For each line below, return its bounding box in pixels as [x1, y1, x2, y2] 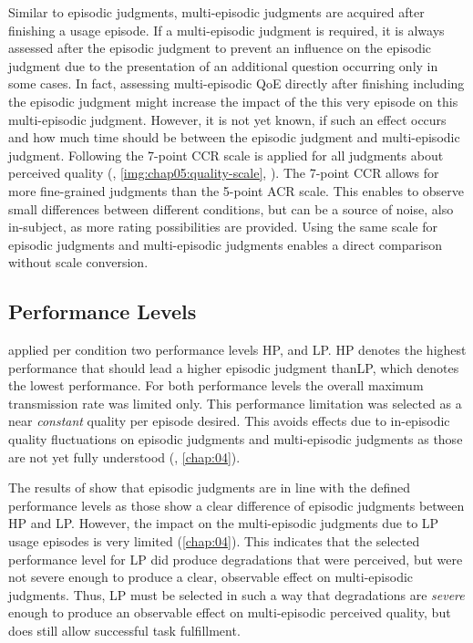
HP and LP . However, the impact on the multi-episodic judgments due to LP [8, 513, 439, 533]
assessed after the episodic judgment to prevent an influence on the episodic [8, 38, 432, 57]
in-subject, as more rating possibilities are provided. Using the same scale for [8, 217, 437, 236]
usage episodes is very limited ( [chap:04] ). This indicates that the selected [8, 532, 420, 551]
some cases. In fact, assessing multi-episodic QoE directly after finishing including [8, 74, 465, 93]
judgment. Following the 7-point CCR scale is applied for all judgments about [8, 145, 444, 164]
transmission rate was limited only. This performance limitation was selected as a [8, 393, 462, 412]
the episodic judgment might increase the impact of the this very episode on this [8, 91, 458, 110]
